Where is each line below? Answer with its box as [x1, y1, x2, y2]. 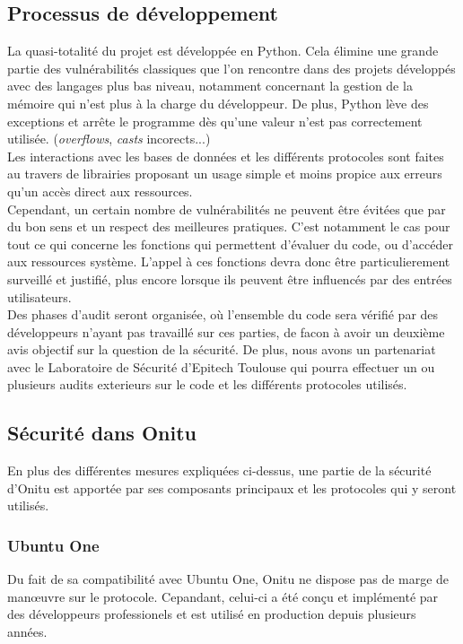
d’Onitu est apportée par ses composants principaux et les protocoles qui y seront [7, 478, 457, 497]
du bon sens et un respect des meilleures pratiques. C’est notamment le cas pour [7, 217, 450, 236]
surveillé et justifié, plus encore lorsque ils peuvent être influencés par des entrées [7, 269, 452, 288]
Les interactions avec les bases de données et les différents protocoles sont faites [7, 146, 444, 165]
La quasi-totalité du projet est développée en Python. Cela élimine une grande [7, 41, 439, 60]
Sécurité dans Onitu [7, 419, 197, 447]
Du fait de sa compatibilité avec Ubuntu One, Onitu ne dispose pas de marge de [7, 570, 450, 588]
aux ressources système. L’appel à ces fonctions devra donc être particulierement [7, 252, 450, 271]
